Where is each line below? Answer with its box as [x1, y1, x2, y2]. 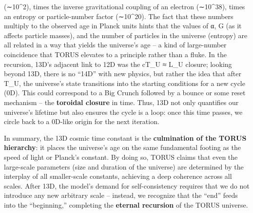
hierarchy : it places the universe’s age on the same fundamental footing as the [4, 142, 241, 152]
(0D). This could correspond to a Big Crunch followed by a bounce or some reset [4, 87, 246, 98]
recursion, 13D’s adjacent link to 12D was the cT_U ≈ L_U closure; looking [4, 59, 232, 69]
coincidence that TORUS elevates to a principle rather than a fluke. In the [4, 49, 227, 59]
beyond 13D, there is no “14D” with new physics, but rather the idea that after [4, 68, 241, 79]
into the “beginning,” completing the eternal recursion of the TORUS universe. [4, 199, 248, 210]
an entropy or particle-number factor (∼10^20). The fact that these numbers [4, 11, 234, 21]
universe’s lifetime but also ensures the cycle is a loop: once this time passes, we [4, 106, 243, 117]
